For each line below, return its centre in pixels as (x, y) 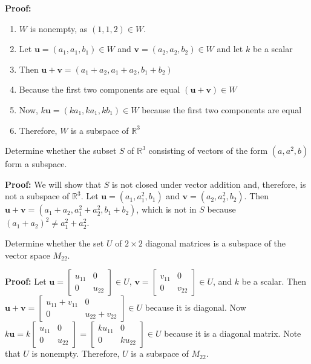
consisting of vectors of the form (208, 151)
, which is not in (166, 209)
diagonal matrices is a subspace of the (216, 243)
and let (230, 49)
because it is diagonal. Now (195, 307)
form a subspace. (36, 164)
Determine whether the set (54, 243)
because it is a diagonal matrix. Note (233, 333)
